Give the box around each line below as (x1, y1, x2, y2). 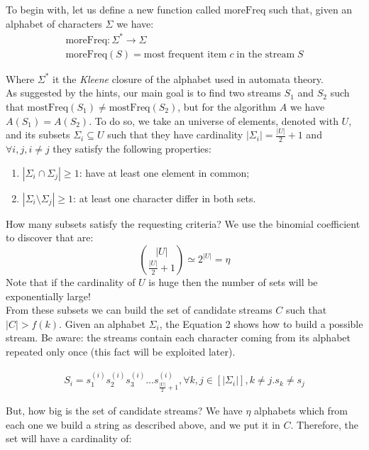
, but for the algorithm (177, 99, 277, 114)
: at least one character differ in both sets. (73, 190, 256, 205)
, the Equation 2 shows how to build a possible (159, 316, 363, 331)
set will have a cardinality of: (6, 431, 132, 446)
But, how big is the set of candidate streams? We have (6, 403, 243, 418)
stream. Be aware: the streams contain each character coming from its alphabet (6, 330, 351, 345)
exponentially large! (6, 288, 91, 303)
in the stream (236, 49, 295, 60)
